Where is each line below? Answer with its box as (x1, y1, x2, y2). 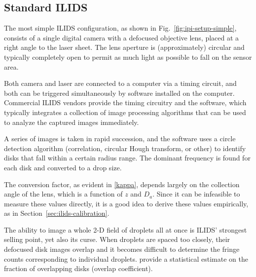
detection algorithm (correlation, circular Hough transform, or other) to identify (4, 143, 246, 153)
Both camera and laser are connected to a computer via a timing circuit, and (4, 78, 237, 88)
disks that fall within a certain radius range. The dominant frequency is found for (4, 153, 251, 163)
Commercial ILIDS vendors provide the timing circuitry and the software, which (4, 97, 247, 108)
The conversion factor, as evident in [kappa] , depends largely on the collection (4, 179, 240, 189)
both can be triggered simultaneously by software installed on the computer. (4, 87, 235, 98)
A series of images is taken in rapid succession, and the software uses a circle (4, 133, 236, 144)
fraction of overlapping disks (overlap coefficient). (4, 263, 153, 274)
